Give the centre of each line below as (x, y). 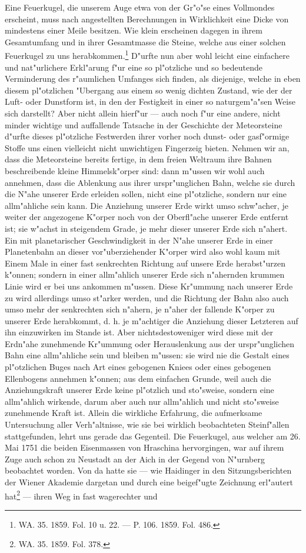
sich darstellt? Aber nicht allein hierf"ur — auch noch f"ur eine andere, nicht (143, 113)
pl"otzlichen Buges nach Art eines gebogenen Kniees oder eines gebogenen (138, 367)
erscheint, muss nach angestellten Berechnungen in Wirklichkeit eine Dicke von (147, 19)
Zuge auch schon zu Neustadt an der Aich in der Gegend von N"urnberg (135, 459)
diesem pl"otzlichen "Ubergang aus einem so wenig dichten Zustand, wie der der (149, 90)
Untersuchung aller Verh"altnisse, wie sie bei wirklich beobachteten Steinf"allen (147, 424)
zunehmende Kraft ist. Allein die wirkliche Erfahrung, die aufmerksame (134, 413)
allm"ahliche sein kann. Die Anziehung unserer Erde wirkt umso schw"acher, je (147, 205)
